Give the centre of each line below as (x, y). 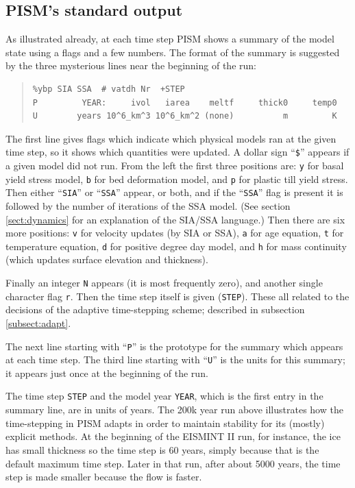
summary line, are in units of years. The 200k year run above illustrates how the (174, 410)
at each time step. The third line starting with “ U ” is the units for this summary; (175, 359)
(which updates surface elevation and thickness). (107, 259)
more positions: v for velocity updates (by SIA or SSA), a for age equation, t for (175, 233)
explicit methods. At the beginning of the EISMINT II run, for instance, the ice (173, 436)
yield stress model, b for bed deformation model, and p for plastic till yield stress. (177, 179)
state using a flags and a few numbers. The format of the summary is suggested (173, 52)
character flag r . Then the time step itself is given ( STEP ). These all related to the (177, 296)
